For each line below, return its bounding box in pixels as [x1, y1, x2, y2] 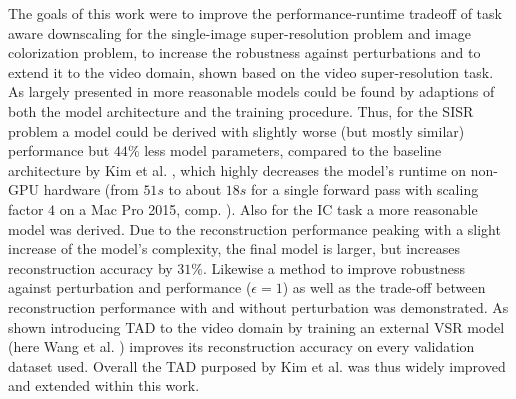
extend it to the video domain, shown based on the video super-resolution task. [8, 61, 494, 82]
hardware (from [43, 179, 139, 200]
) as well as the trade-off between [282, 277, 486, 298]
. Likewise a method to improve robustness [203, 257, 465, 278]
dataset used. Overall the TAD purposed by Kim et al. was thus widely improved [8, 355, 506, 376]
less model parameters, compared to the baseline [144, 140, 442, 161]
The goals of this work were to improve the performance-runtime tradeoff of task [8, 3, 502, 23]
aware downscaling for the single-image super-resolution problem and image [8, 22, 471, 43]
